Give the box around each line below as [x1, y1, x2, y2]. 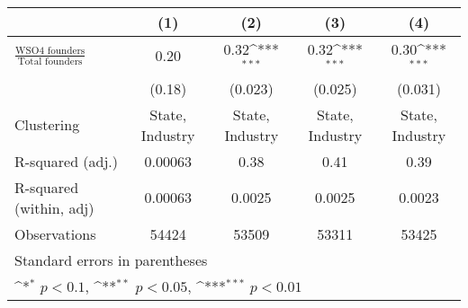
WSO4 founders [15, 45, 85, 56]
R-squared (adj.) [14, 150, 119, 172]
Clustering [14, 114, 80, 136]
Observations [14, 223, 96, 244]
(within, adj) [14, 197, 94, 218]
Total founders [17, 56, 83, 66]
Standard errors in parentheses [14, 249, 208, 270]
